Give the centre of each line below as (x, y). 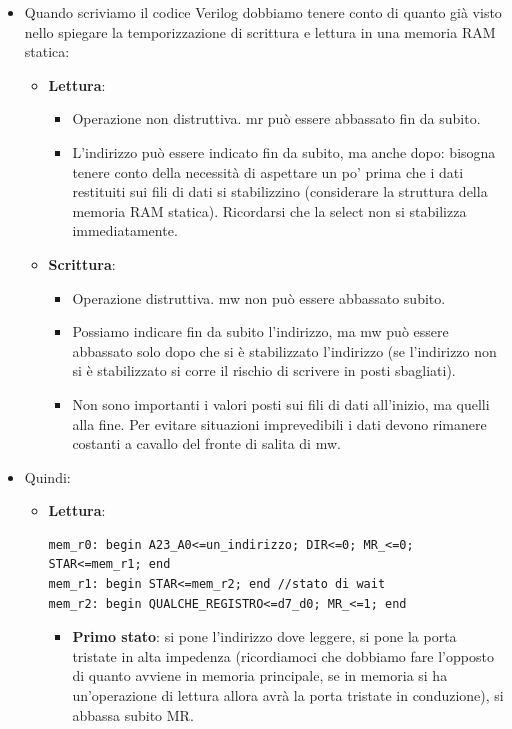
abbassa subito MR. (133, 714)
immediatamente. (125, 230)
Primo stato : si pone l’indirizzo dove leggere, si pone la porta (264, 636)
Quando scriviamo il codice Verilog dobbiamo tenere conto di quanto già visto (263, 12)
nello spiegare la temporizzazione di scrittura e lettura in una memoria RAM (260, 31)
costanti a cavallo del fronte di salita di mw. (206, 443)
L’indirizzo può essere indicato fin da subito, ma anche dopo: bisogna (284, 151)
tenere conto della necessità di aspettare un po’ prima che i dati (268, 171)
